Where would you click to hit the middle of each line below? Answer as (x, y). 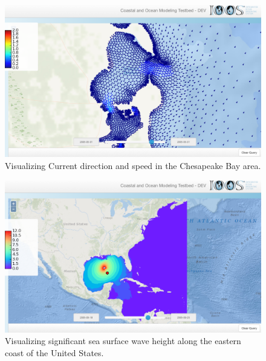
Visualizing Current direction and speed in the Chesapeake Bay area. (133, 165)
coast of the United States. (54, 352)
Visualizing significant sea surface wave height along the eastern (123, 341)
